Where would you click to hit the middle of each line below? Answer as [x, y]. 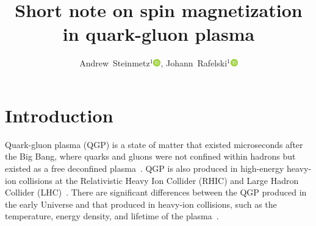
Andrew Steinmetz [115, 63]
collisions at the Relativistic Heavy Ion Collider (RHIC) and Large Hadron [159, 180]
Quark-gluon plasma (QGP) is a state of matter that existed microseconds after [154, 144]
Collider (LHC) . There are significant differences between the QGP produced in [156, 192]
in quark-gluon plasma [159, 34]
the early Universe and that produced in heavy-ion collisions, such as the [141, 204]
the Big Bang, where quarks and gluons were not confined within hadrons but [150, 156]
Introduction [59, 115]
